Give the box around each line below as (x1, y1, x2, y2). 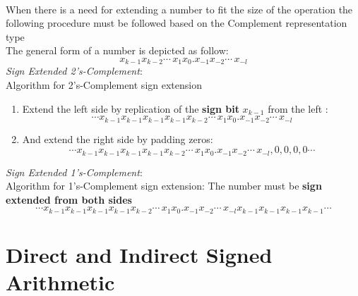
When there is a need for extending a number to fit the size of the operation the (6, 1, 353, 16)
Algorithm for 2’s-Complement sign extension (6, 78, 202, 92)
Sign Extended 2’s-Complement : (6, 63, 143, 78)
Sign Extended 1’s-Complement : (6, 164, 143, 179)
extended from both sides (6, 192, 132, 206)
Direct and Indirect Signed (6, 240, 273, 269)
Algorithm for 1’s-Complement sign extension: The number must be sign (6, 178, 322, 193)
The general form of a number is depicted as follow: (6, 43, 229, 58)
